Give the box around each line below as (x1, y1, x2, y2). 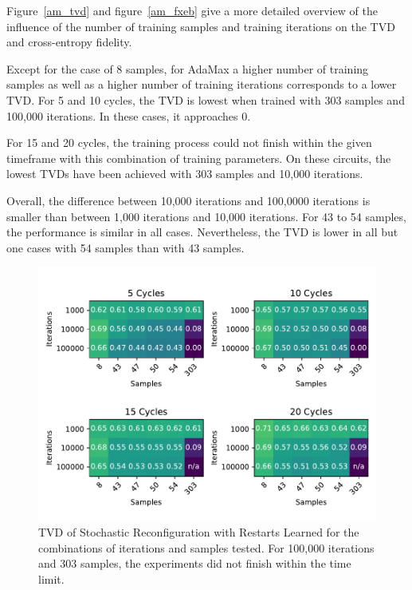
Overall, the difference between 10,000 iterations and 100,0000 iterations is (6, 192, 371, 208)
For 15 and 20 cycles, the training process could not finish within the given (6, 134, 372, 151)
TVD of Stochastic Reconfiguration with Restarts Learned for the (38, 523, 359, 540)
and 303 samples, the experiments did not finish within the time (38, 555, 351, 572)
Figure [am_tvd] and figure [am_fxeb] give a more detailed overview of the (6, 2, 378, 18)
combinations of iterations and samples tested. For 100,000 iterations (38, 539, 375, 556)
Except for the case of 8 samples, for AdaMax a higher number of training (6, 60, 369, 77)
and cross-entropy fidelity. (6, 34, 132, 50)
